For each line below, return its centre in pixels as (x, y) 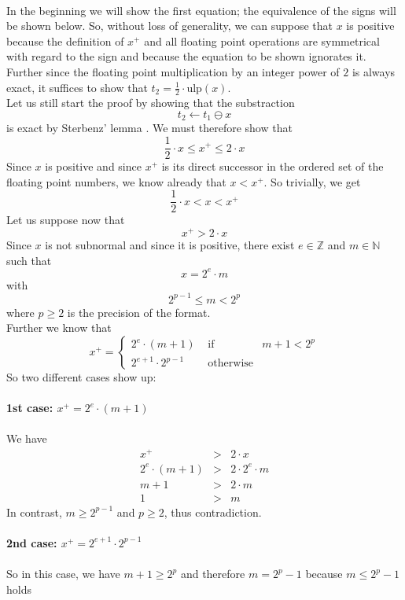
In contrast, (34, 512)
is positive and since (93, 166)
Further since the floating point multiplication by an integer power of (173, 71)
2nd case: (32, 542)
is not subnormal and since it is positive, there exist (170, 245)
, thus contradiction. (213, 512)
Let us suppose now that (66, 220)
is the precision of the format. (139, 312)
